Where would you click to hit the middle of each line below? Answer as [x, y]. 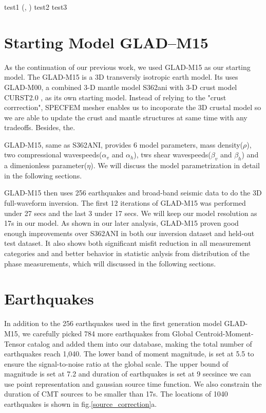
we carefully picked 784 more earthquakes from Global [108, 333]
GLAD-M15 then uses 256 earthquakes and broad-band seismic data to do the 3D [133, 193]
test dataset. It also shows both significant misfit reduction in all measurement [128, 243]
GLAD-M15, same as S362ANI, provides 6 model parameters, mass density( [124, 144]
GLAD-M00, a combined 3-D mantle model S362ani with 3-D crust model [121, 87]
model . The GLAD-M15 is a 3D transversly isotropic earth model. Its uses [121, 77]
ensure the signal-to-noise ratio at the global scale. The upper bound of [116, 363]
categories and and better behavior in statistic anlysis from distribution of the [127, 253]
